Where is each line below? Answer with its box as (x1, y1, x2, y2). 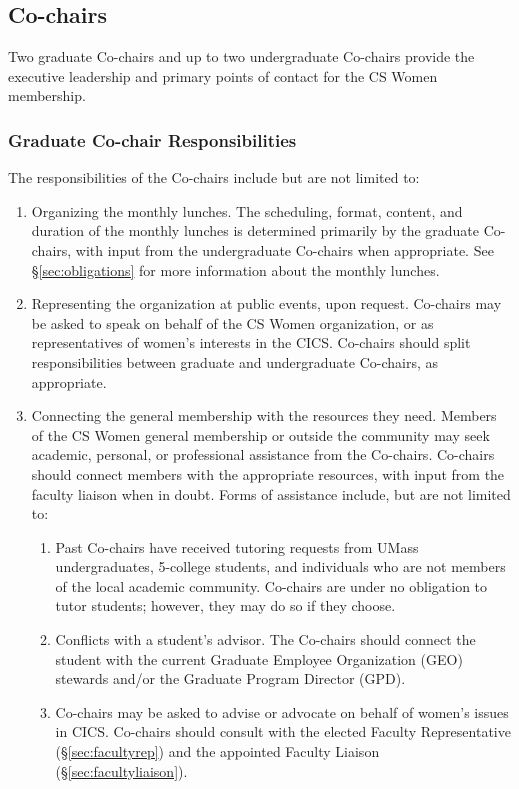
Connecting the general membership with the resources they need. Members (31, 405, 497, 426)
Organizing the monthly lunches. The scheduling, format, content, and (31, 200, 463, 221)
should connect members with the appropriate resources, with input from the (31, 463, 505, 484)
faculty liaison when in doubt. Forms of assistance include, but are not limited (31, 483, 511, 504)
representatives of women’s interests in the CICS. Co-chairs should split (31, 332, 471, 353)
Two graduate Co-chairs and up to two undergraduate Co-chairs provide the (8, 46, 475, 67)
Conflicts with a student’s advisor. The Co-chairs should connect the (55, 629, 476, 650)
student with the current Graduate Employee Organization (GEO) (55, 648, 463, 669)
